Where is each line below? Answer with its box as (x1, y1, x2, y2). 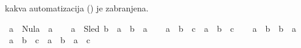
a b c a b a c (9, 34, 90, 46)
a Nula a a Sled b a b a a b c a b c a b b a (9, 22, 296, 34)
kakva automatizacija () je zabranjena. (5, 2, 149, 14)
